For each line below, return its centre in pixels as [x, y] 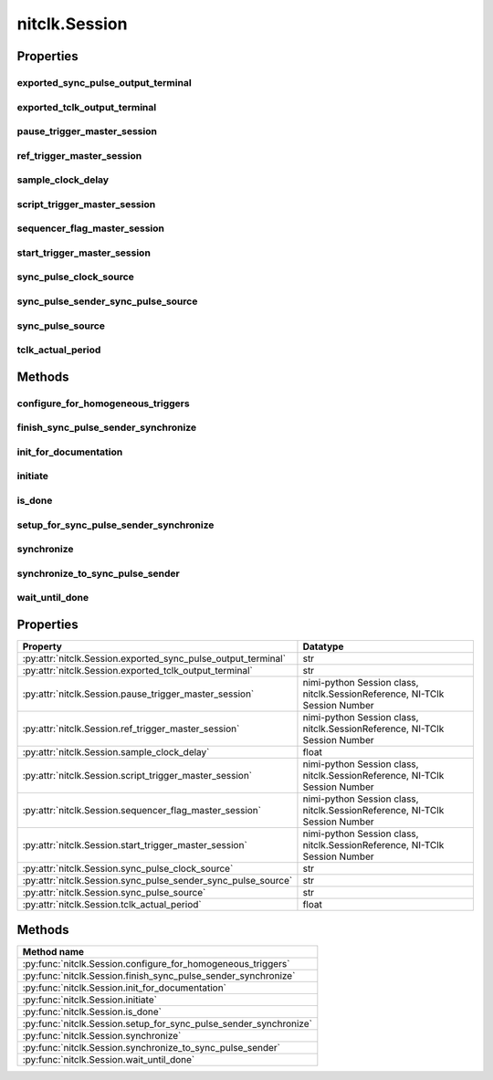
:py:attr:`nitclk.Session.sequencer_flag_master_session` [142, 810]
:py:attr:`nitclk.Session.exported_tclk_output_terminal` [137, 670]
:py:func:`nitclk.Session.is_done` [92, 1012]
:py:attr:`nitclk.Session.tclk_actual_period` [112, 904]
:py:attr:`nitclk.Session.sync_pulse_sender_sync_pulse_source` [157, 880]
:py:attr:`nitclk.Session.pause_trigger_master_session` [138, 694]
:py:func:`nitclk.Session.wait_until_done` [109, 1060]
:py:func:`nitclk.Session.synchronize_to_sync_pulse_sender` [151, 1048]
